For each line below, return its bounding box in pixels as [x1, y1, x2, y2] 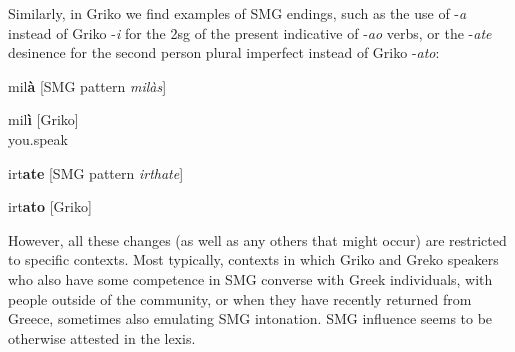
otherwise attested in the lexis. [8, 327, 196, 348]
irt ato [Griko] [8, 196, 92, 217]
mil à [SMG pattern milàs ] [8, 75, 167, 96]
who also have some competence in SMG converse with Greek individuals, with [8, 268, 493, 289]
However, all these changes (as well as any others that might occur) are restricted [8, 229, 507, 250]
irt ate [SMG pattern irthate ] [8, 162, 184, 183]
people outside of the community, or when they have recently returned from [8, 288, 472, 309]
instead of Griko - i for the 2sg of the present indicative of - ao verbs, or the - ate [8, 22, 492, 43]
